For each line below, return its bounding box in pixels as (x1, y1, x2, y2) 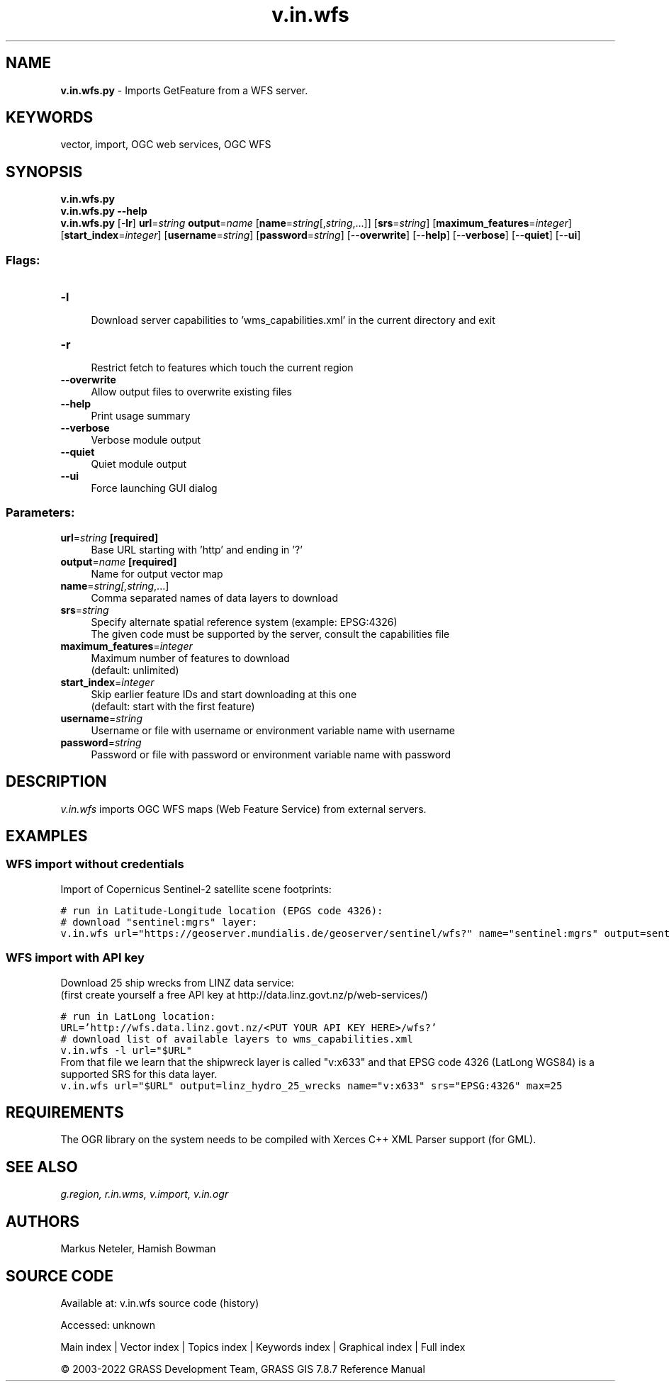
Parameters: (6, 505, 75, 520)
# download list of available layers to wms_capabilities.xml (60, 1033, 413, 1045)
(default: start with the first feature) (91, 700, 255, 712)
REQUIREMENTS (6, 1104, 124, 1122)
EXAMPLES (6, 827, 88, 846)
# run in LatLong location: (60, 1010, 216, 1022)
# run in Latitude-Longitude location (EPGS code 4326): (60, 904, 383, 916)
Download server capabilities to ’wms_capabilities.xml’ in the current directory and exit (91, 314, 495, 327)
